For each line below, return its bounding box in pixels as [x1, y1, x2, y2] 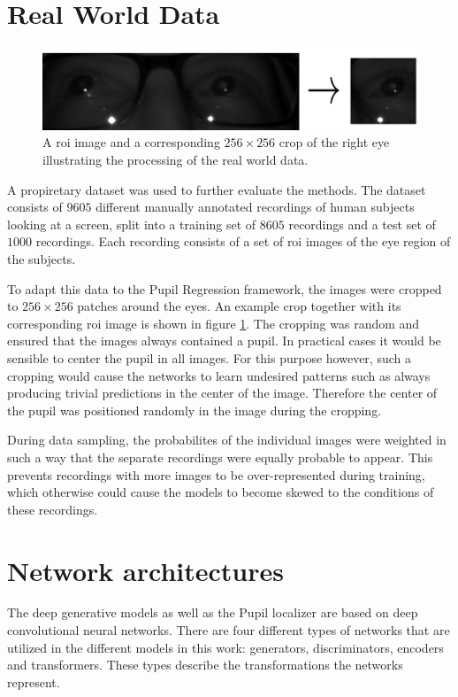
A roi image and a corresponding [42, 133, 220, 151]
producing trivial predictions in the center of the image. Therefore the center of [7, 383, 438, 402]
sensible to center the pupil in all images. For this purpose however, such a [7, 349, 411, 367]
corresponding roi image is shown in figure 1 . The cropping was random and [7, 314, 420, 332]
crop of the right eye [279, 133, 390, 151]
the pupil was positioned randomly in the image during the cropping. [7, 400, 382, 419]
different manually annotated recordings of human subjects [95, 197, 415, 216]
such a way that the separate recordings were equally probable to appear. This [7, 447, 433, 466]
